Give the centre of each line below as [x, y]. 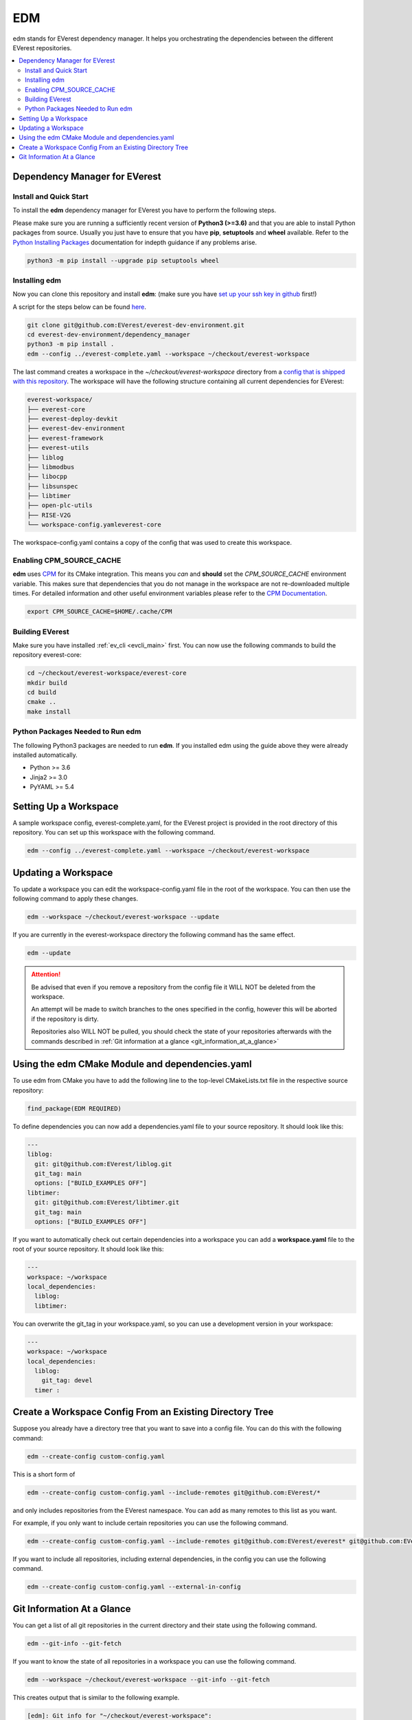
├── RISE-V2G [49, 515]
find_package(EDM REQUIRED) [74, 1108]
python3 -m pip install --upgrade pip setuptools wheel [123, 260]
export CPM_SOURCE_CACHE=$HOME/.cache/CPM [100, 612]
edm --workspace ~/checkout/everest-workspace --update [123, 917]
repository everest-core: [47, 655]
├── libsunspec [53, 486]
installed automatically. [45, 755]
